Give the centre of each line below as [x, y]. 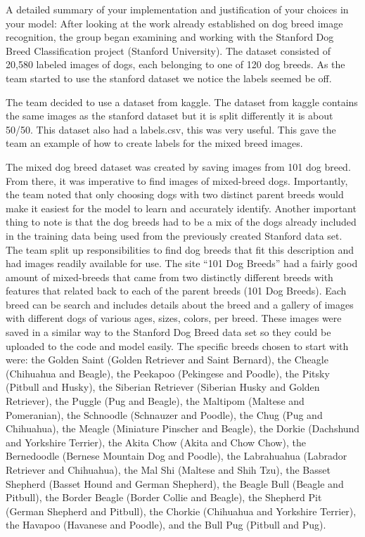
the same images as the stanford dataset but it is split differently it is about [169, 116]
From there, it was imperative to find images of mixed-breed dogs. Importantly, [177, 180]
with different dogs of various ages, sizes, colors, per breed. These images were [174, 318]
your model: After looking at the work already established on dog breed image [174, 23]
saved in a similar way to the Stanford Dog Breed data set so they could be [168, 332]
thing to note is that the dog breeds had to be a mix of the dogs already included [181, 222]
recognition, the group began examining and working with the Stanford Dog [170, 37]
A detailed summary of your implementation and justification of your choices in [177, 9]
